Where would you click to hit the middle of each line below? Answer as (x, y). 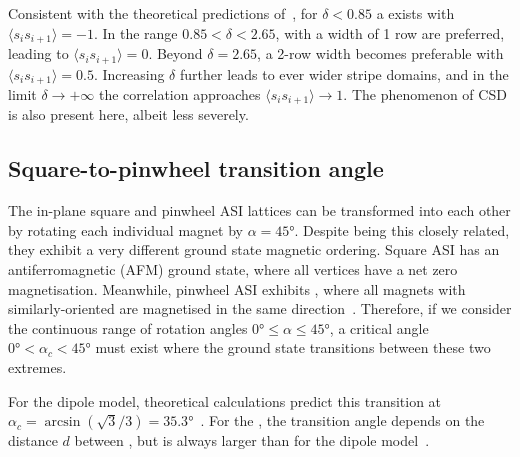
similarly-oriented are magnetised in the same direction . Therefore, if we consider (260, 308)
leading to (38, 53)
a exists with (415, 13)
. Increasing (129, 73)
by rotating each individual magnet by (125, 229)
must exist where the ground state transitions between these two (293, 347)
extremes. (37, 366)
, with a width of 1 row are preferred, (390, 32)
